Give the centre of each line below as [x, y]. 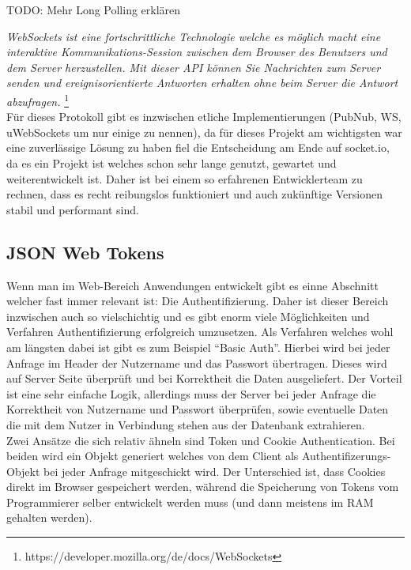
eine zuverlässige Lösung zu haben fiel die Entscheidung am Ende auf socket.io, [198, 147]
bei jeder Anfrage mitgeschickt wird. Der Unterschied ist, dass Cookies [215, 471]
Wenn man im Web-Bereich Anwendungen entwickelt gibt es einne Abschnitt [192, 285]
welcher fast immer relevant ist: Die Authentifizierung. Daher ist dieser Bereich [198, 301]
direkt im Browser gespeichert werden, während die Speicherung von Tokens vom [203, 487]
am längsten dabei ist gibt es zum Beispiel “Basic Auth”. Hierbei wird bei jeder [198, 347]
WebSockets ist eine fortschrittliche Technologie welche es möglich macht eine [194, 36]
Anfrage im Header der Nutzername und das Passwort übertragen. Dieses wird [197, 362]
